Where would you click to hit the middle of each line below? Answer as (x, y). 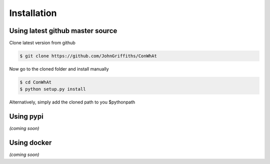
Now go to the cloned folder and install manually (59, 69)
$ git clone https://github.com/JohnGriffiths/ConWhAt (88, 56)
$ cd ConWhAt (36, 82)
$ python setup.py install (53, 89)
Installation (33, 13)
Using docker (30, 143)
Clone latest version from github (42, 43)
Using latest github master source (63, 31)
